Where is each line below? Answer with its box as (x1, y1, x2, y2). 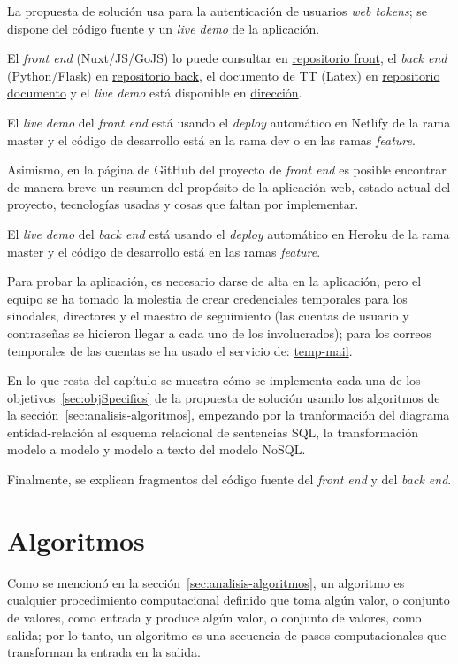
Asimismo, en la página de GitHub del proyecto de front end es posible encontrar (7, 160, 447, 179)
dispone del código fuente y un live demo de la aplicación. (7, 19, 320, 37)
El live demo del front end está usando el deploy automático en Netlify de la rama (7, 112, 451, 131)
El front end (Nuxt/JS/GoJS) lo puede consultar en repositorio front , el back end (7, 49, 447, 67)
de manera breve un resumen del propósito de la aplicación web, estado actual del (7, 177, 451, 196)
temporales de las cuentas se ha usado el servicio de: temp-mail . (7, 341, 353, 359)
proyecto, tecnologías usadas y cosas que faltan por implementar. (7, 195, 359, 213)
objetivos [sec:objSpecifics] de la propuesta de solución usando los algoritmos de (7, 388, 440, 406)
